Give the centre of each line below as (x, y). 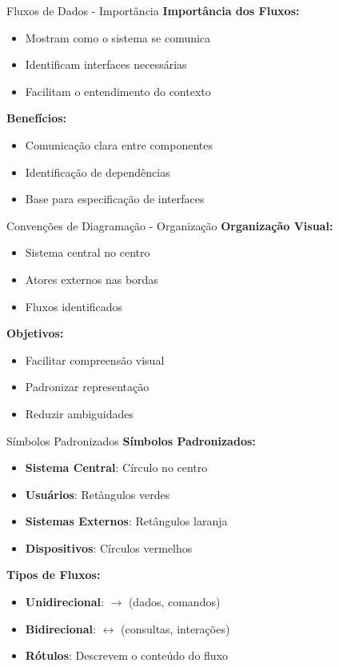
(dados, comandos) (174, 602)
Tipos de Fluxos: (54, 575)
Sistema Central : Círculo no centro (116, 467)
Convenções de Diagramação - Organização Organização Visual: (170, 225)
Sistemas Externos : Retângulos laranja (126, 521)
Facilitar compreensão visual (95, 359)
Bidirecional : (60, 628)
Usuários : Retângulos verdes (98, 494)
